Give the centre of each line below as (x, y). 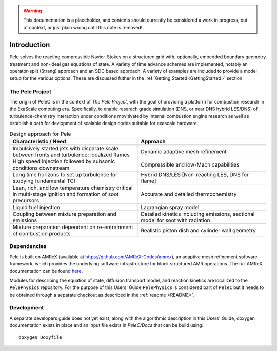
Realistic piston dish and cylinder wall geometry (198, 230)
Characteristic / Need (39, 141)
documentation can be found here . (46, 271)
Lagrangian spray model (170, 207)
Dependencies (28, 246)
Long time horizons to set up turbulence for (65, 174)
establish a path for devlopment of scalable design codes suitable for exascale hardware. (104, 123)
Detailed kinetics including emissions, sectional (198, 214)
